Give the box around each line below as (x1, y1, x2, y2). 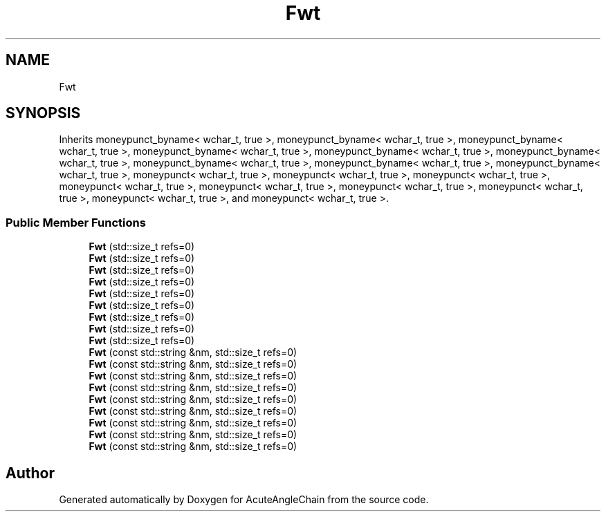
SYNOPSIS (6, 104, 81, 122)
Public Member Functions (6, 215, 146, 229)
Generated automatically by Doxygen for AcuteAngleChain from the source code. (59, 493, 429, 506)
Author (6, 464, 55, 482)
